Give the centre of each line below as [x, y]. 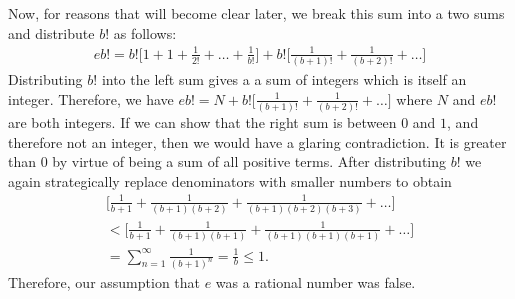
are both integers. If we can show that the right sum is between [202, 121]
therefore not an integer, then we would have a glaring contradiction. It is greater [257, 141]
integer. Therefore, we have [91, 98]
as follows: [145, 32]
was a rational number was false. [315, 282]
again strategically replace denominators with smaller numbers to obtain [230, 180]
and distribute [51, 32]
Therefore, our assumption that [104, 282]
